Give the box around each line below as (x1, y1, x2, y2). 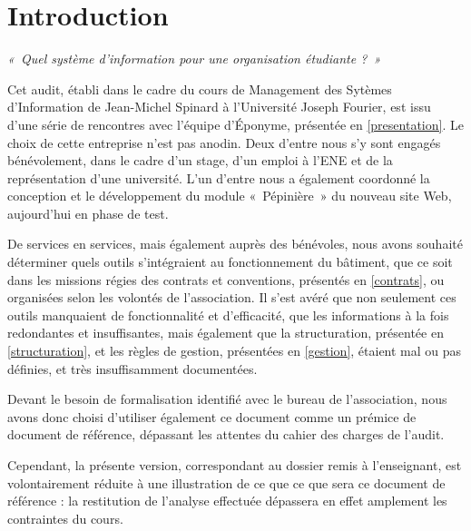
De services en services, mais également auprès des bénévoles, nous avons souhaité (7, 234, 463, 253)
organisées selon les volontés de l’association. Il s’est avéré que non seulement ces (7, 288, 456, 307)
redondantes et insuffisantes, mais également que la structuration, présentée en (7, 323, 444, 342)
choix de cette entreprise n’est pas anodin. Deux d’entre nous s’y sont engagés (7, 133, 441, 152)
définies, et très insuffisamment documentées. (7, 359, 258, 378)
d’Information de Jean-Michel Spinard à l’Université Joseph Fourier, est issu (7, 97, 431, 116)
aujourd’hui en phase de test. (7, 203, 169, 222)
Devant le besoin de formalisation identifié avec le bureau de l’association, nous (7, 389, 447, 408)
